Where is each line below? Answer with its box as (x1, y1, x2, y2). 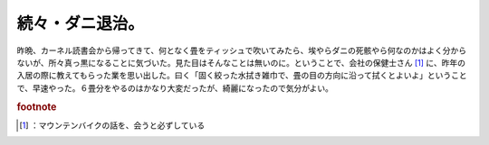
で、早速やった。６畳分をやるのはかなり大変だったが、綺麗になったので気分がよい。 (16, 82, 334, 94)
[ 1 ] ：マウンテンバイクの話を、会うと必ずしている (19, 120, 206, 131)
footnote (16, 100, 57, 113)
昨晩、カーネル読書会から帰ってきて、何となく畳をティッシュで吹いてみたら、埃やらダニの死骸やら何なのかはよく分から (16, 45, 466, 56)
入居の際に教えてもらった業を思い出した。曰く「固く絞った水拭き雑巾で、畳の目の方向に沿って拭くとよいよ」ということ (16, 70, 468, 81)
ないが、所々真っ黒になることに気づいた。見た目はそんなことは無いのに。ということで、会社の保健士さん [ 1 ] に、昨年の (16, 57, 466, 68)
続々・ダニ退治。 (16, 14, 145, 33)
